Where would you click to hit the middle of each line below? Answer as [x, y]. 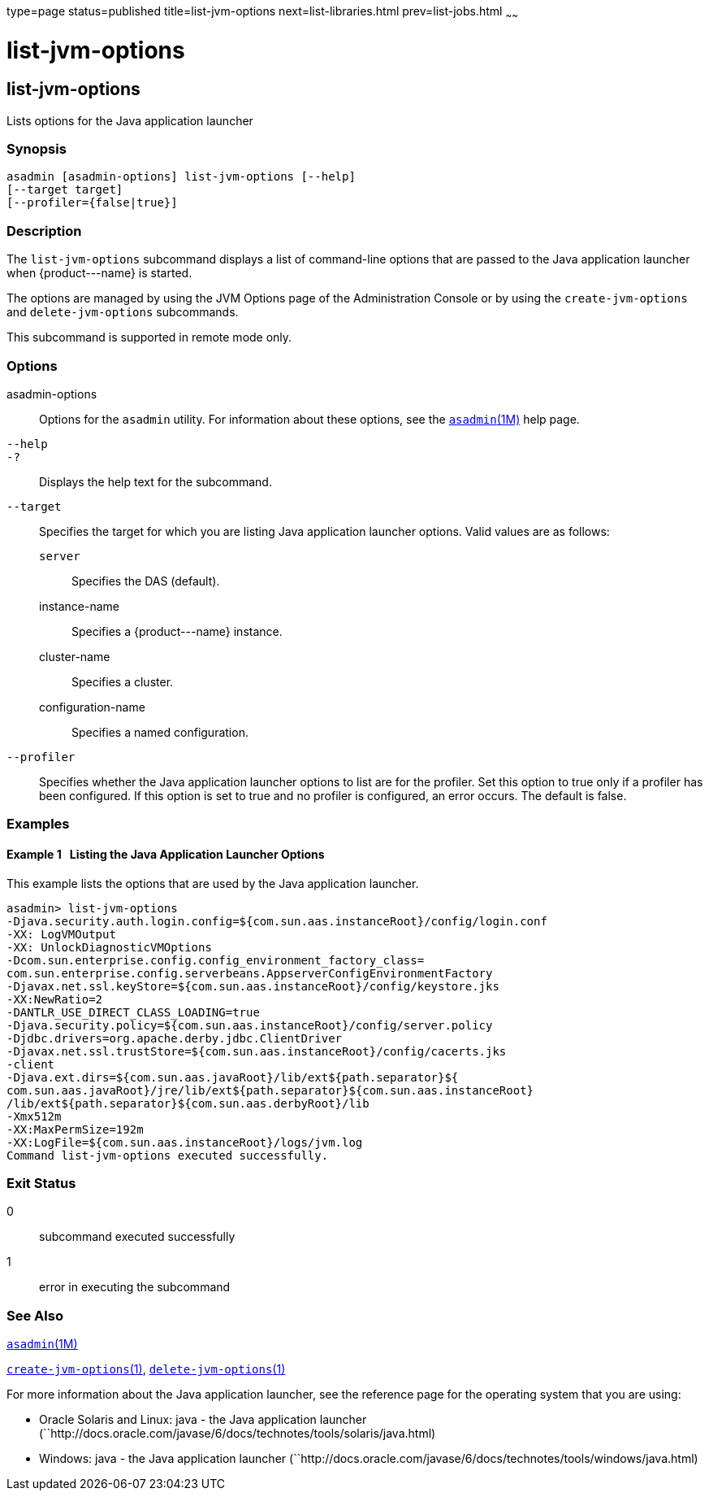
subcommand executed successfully [137, 1237]
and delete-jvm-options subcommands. [123, 312]
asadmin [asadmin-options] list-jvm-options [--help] [181, 177]
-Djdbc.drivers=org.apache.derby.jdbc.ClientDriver [175, 1038]
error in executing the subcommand [135, 1287]
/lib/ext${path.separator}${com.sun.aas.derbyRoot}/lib [188, 1103]
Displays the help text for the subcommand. [156, 481]
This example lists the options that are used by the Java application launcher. [213, 883]
